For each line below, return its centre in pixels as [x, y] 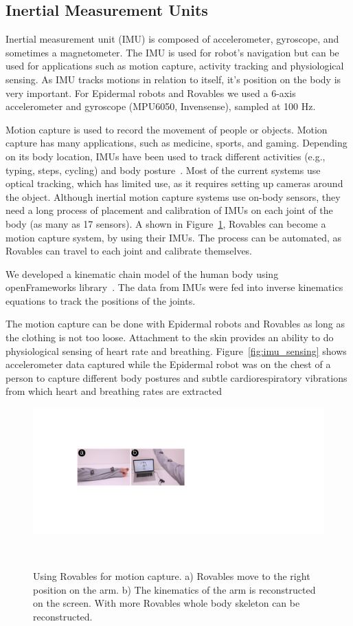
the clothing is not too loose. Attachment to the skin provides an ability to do [170, 337]
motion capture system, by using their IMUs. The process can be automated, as [174, 237]
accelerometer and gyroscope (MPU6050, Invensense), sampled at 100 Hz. [161, 106]
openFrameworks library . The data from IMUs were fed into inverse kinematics [174, 287]
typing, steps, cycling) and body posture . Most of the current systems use [163, 170]
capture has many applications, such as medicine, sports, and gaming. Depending [176, 143]
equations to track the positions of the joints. [101, 300]
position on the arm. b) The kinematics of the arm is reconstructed [174, 589]
